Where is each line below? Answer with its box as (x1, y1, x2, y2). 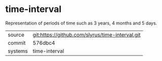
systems (8, 47, 28, 54)
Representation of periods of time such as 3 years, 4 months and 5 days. (5, 20, 157, 26)
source (8, 31, 24, 38)
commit (8, 39, 26, 46)
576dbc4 (32, 39, 55, 46)
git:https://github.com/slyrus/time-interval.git (32, 31, 141, 38)
